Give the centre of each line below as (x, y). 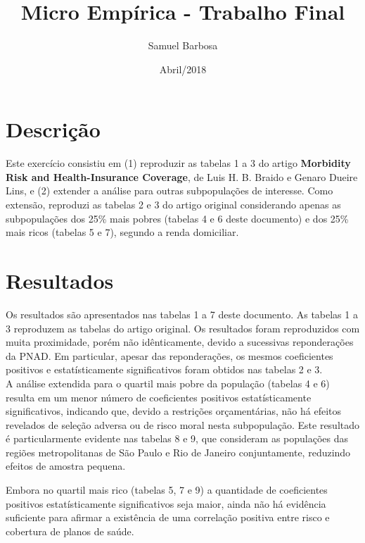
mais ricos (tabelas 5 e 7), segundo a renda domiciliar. (122, 232)
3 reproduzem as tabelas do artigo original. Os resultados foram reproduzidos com (183, 328)
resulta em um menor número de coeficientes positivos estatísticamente (159, 397)
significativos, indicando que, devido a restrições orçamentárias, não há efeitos (174, 411)
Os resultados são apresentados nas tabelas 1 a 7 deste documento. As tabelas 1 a (182, 314)
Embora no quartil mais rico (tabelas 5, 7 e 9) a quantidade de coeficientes (167, 490)
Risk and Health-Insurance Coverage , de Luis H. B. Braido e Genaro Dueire (182, 176)
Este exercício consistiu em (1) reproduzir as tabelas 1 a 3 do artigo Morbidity (178, 163)
